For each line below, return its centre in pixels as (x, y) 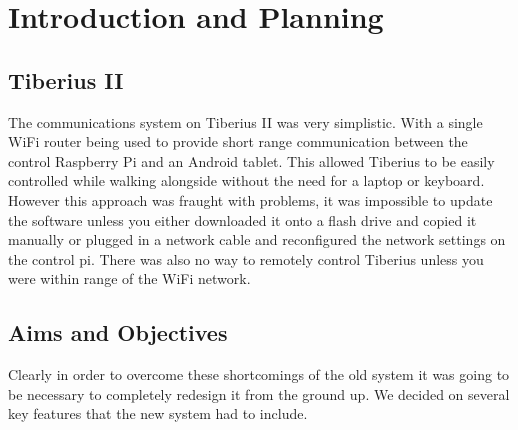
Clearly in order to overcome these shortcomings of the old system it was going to (259, 374)
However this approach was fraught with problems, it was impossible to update (250, 199)
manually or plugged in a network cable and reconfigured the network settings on (257, 239)
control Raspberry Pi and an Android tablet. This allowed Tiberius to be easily (251, 160)
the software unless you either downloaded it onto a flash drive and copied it (242, 219)
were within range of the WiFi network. (129, 278)
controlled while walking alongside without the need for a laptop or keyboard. (246, 180)
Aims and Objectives (118, 332)
